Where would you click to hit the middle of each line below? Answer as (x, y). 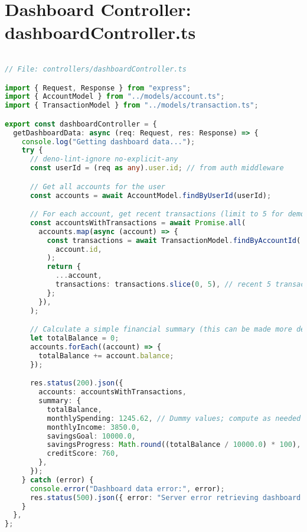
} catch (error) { (58, 480)
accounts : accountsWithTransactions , (112, 392)
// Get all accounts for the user (98, 186)
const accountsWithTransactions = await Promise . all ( (138, 223)
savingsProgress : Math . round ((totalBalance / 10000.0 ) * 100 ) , (174, 445)
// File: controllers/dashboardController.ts (96, 69)
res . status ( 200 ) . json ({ (76, 383)
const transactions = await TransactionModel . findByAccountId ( (174, 240)
